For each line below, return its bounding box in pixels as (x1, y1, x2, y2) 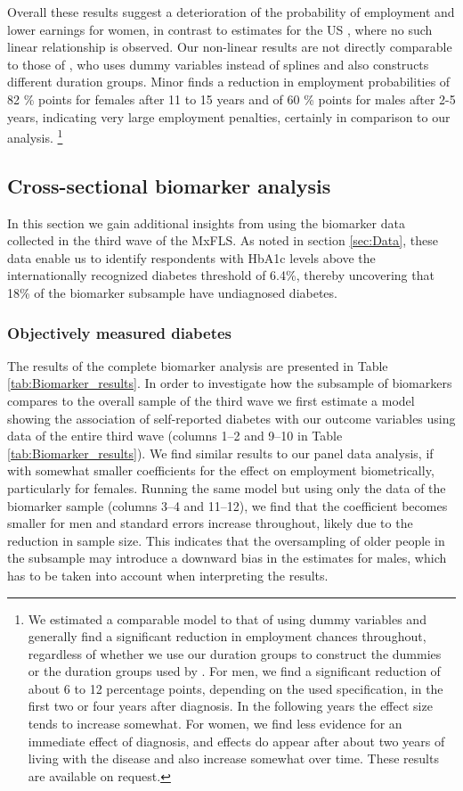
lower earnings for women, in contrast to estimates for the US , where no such (7, 20, 433, 38)
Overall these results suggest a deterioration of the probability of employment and (7, 3, 455, 21)
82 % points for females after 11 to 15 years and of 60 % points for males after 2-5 (7, 89, 456, 108)
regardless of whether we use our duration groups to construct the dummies (28, 644, 442, 663)
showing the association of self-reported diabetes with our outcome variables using (7, 408, 456, 427)
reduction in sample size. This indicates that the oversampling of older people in (7, 531, 445, 549)
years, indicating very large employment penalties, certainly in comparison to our (7, 107, 451, 126)
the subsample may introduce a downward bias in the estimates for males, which (7, 548, 447, 567)
